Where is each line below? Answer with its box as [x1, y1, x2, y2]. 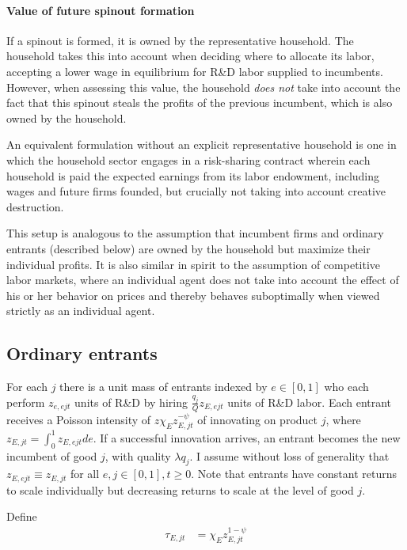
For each [6, 378, 48, 395]
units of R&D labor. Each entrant [227, 393, 392, 410]
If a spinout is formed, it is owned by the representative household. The [6, 32, 354, 48]
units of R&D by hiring [74, 393, 188, 410]
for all [70, 465, 100, 482]
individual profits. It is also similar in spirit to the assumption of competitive [6, 256, 381, 272]
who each [324, 378, 369, 395]
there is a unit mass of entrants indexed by [59, 378, 268, 395]
